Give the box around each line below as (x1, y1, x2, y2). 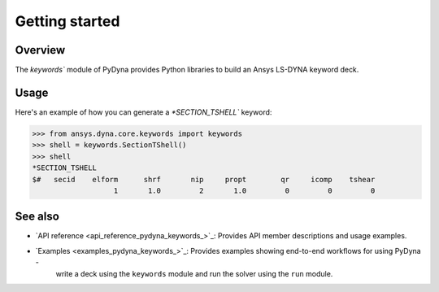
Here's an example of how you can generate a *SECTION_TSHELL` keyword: (15, 107, 272, 117)
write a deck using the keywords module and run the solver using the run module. (55, 268, 333, 278)
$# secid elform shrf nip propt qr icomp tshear (32, 175, 376, 184)
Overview (15, 43, 66, 57)
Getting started (15, 12, 120, 30)
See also (15, 210, 60, 224)
